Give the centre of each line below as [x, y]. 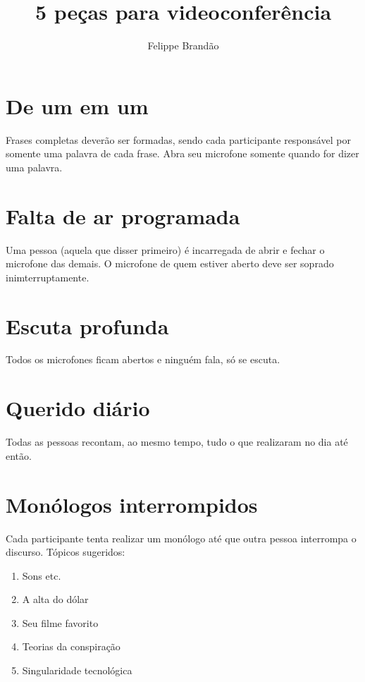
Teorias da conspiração [71, 646]
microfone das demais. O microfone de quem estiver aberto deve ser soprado [170, 263]
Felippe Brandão [183, 45]
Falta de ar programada [123, 215]
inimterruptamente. [48, 277]
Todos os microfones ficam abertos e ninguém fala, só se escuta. [143, 359]
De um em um [77, 105]
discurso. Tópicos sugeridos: [66, 552]
